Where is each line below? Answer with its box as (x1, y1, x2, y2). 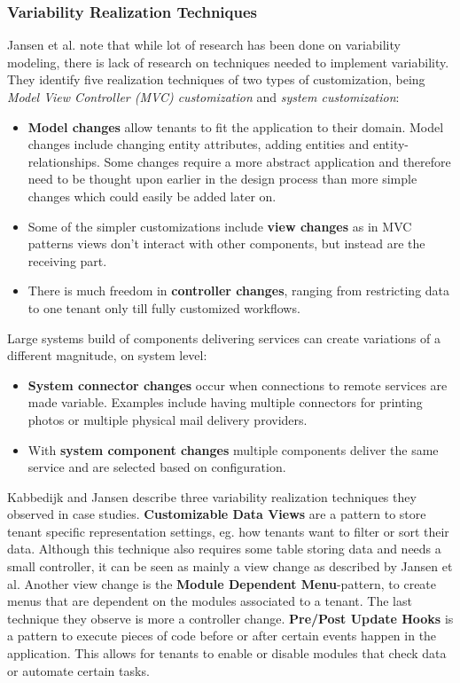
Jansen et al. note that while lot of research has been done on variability (7, 35, 401, 54)
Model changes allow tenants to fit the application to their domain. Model (27, 117, 444, 136)
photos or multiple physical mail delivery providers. (27, 410, 308, 428)
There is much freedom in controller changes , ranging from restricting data (27, 281, 450, 300)
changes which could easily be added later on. (27, 186, 277, 205)
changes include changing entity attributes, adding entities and (27, 135, 370, 153)
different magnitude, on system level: (7, 346, 207, 365)
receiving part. (27, 251, 107, 270)
